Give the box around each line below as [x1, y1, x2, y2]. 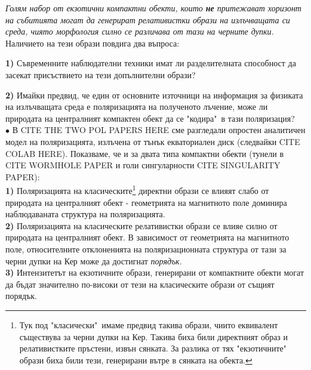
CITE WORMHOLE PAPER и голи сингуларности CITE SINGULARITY [5, 159, 281, 171]
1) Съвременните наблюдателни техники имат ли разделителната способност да [5, 57, 296, 69]
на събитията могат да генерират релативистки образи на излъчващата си [5, 13, 290, 26]
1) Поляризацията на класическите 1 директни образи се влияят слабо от [5, 183, 269, 196]
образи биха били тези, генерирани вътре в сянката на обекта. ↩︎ [19, 353, 253, 366]
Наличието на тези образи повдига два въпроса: [5, 36, 180, 49]
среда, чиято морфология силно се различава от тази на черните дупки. [5, 25, 274, 38]
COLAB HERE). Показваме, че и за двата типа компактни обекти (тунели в [5, 147, 284, 159]
